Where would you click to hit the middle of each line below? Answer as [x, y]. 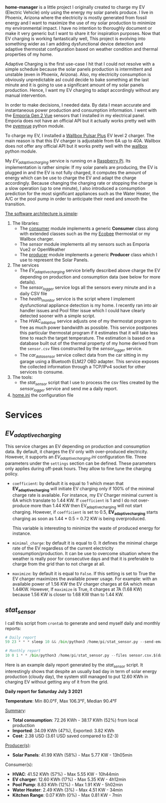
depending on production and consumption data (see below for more [90, 277]
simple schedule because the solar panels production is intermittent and [79, 69]
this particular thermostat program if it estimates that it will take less [89, 332]
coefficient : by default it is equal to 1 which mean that [68, 483]
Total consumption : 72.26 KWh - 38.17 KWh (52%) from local [75, 720]
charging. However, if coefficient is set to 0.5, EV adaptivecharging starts [85, 512]
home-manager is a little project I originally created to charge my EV [75, 7]
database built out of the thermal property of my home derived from [89, 343]
